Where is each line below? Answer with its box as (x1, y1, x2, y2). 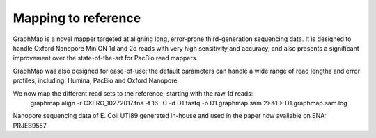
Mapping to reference (13, 10, 141, 26)
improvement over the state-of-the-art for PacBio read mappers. (13, 54, 198, 62)
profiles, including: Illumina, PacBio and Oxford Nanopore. (13, 76, 180, 85)
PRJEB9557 (13, 121, 47, 130)
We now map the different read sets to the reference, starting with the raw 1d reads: (13, 89, 253, 97)
